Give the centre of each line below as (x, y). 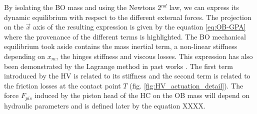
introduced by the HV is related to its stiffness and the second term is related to (127, 76)
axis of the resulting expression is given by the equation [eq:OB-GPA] (139, 27)
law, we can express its (204, 7)
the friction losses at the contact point (62, 85)
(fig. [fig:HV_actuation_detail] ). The (186, 85)
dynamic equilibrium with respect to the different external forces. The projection (128, 17)
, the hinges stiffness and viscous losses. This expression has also (154, 56)
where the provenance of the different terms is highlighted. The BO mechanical (125, 36)
